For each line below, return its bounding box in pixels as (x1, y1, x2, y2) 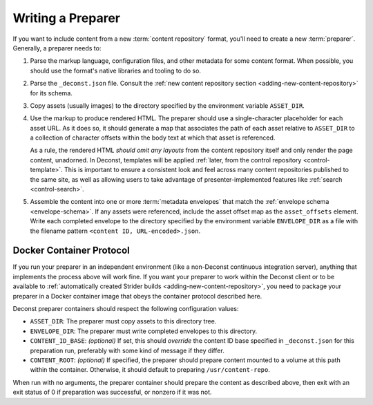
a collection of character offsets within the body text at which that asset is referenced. (30, 133, 276, 142)
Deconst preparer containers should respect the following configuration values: (12, 305, 239, 313)
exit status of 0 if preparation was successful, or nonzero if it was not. (12, 388, 212, 397)
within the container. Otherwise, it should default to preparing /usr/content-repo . (30, 366, 271, 374)
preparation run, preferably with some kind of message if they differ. (30, 346, 224, 355)
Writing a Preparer (12, 10, 121, 26)
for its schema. (30, 88, 73, 97)
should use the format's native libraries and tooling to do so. (30, 66, 202, 75)
